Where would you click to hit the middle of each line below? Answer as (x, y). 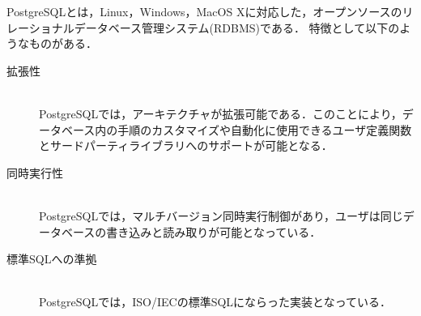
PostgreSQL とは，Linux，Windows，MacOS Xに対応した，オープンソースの (204, 11)
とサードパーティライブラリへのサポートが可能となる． (186, 145)
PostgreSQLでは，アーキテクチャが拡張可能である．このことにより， (221, 113)
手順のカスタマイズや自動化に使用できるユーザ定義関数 (265, 129)
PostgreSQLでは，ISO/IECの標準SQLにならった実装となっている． (215, 302)
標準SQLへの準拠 (52, 259)
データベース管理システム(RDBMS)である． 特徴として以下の (237, 27)
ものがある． (63, 43)
